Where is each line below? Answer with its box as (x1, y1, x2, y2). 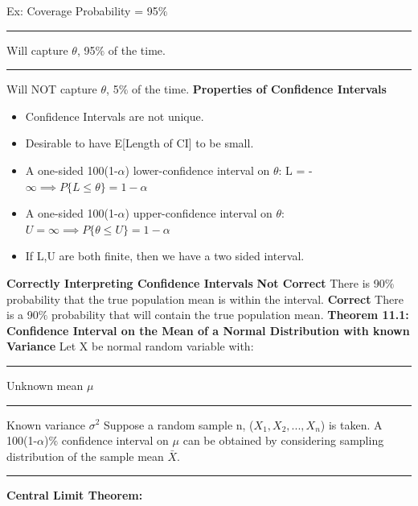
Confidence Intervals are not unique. (25, 107, 204, 124)
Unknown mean (6, 376, 84, 393)
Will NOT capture (6, 81, 97, 97)
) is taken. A (320, 416, 383, 433)
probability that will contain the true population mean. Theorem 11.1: (51, 306, 409, 323)
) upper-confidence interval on (125, 205, 273, 222)
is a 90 (6, 306, 39, 323)
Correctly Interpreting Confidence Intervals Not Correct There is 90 (6, 274, 385, 291)
